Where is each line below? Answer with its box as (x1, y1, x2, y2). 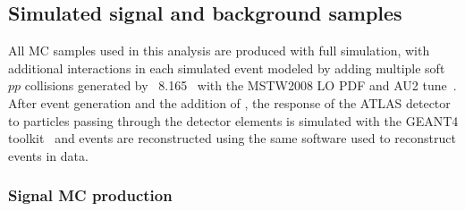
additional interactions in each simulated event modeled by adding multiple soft (8, 58, 445, 77)
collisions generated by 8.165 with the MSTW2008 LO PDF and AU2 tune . (24, 76, 457, 95)
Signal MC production (8, 184, 173, 207)
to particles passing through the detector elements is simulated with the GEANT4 (8, 111, 459, 130)
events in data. (8, 146, 89, 165)
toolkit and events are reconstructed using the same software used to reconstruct (8, 129, 456, 148)
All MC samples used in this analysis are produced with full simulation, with (8, 41, 430, 60)
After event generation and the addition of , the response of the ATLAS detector (8, 93, 451, 112)
